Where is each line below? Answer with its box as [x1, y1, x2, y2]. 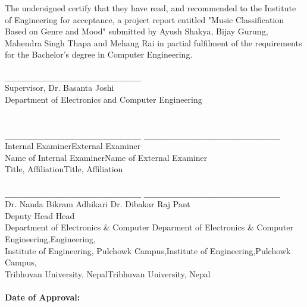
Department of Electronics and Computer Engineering [5, 93, 202, 105]
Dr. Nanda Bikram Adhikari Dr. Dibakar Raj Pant [5, 198, 190, 210]
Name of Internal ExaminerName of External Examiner [5, 151, 208, 163]
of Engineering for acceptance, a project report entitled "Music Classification [5, 13, 284, 26]
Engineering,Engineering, [5, 233, 96, 245]
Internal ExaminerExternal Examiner [5, 140, 141, 152]
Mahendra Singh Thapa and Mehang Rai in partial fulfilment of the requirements [5, 36, 302, 49]
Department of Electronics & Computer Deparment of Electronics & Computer [5, 221, 293, 233]
